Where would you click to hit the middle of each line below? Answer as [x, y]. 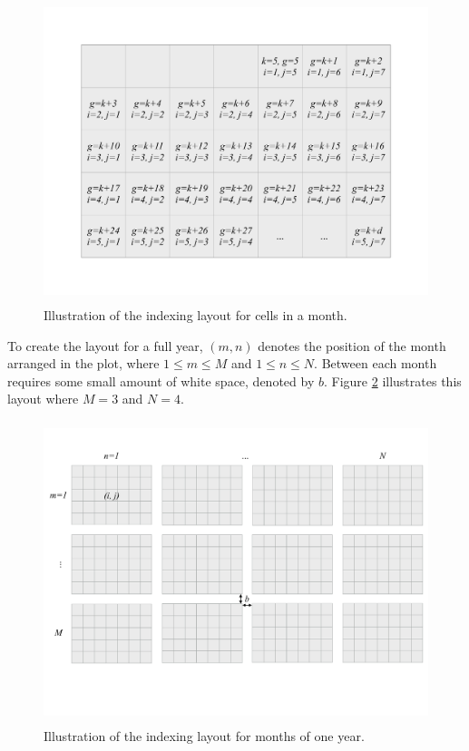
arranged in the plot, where [83, 363]
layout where [43, 399]
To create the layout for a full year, [105, 345]
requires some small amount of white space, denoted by [161, 380]
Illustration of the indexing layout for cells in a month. [195, 314]
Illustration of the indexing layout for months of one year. [204, 735]
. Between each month [376, 363]
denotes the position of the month [352, 345]
